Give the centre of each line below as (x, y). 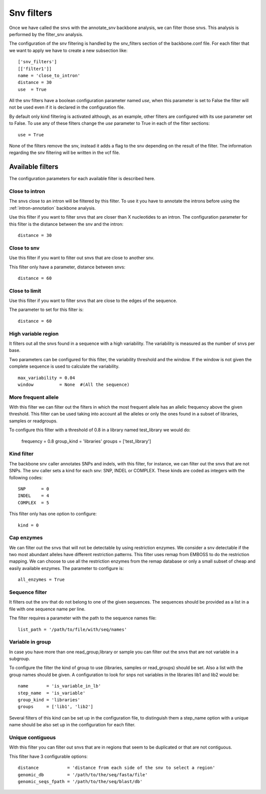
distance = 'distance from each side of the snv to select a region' (116, 768)
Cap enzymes (26, 538)
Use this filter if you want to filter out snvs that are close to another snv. (82, 258)
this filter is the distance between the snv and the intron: (66, 224)
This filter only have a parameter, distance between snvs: (67, 267)
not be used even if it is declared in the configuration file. (67, 107)
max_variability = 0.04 (47, 378)
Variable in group (30, 642)
